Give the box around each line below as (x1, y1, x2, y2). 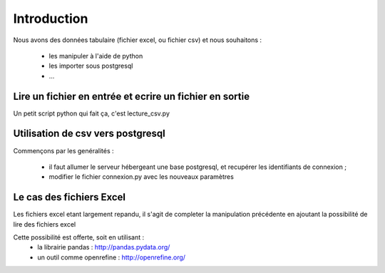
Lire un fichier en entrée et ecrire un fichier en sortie (13, 90, 250, 103)
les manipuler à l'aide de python (48, 51, 143, 60)
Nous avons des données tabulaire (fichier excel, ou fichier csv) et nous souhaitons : (13, 36, 262, 44)
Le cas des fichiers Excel (13, 191, 126, 203)
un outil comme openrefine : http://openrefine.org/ (37, 253, 185, 262)
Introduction (13, 11, 88, 26)
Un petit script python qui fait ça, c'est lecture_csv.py (13, 109, 170, 118)
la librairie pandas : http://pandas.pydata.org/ (37, 243, 170, 252)
